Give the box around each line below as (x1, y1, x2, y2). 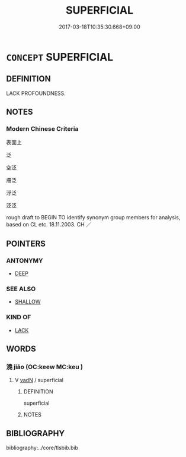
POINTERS (6, 238, 46, 248)
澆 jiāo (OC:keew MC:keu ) (6, 363, 83, 371)
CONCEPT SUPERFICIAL (6, 50, 114, 64)
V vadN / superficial (14, 377, 64, 384)
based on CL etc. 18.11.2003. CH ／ (6, 221, 92, 228)
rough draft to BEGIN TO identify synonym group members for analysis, (6, 214, 181, 221)
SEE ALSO (6, 285, 36, 293)
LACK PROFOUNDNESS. (6, 90, 66, 97)
